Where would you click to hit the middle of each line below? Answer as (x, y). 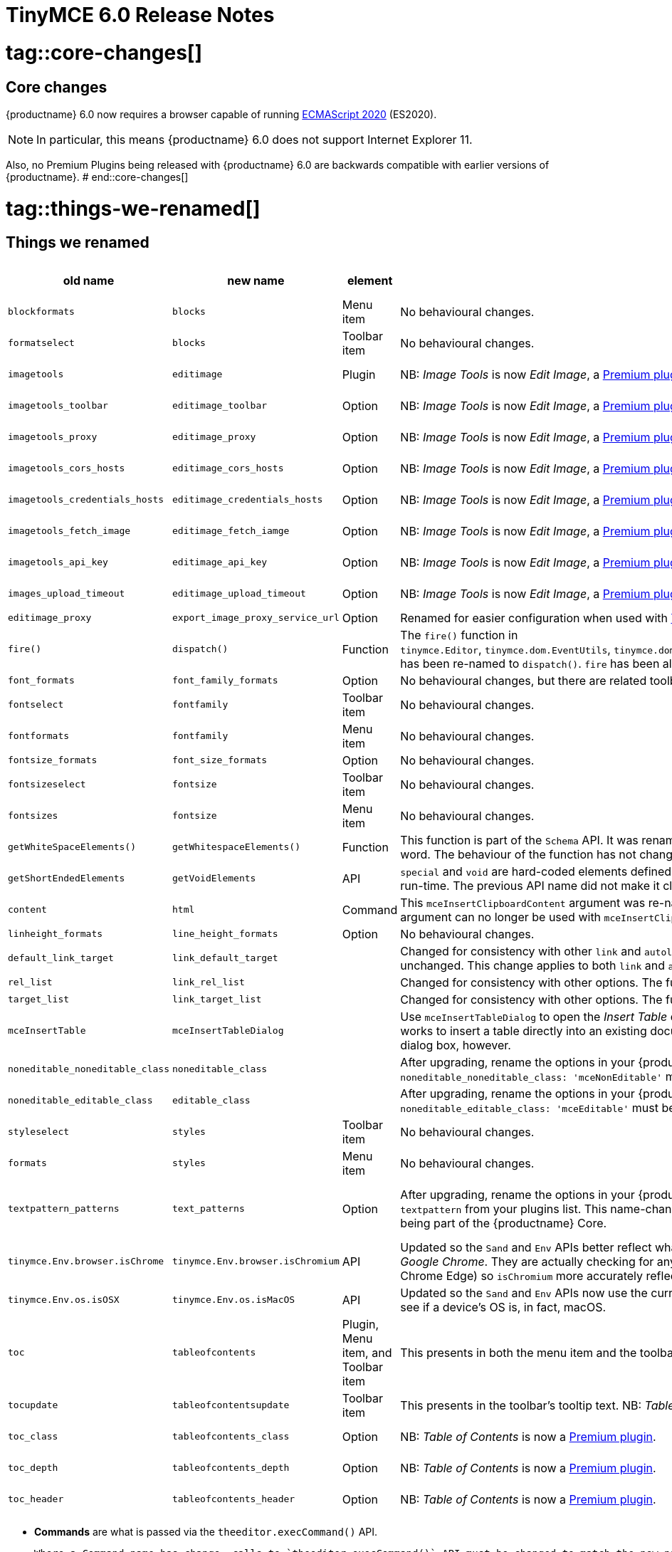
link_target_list (217, 1000)
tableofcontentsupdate (231, 1405)
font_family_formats (225, 681)
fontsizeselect (47, 785)
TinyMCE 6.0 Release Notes (140, 15)
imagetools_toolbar (58, 406)
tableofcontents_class (231, 1437)
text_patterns (208, 1209)
